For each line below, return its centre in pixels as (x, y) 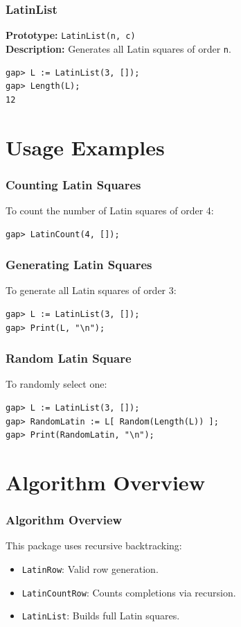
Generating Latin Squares (79, 265)
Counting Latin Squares (73, 184)
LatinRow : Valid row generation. (90, 568)
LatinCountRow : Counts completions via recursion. (129, 592)
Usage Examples (85, 147)
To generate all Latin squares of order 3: (91, 290)
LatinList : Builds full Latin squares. (101, 616)
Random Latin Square (69, 358)
